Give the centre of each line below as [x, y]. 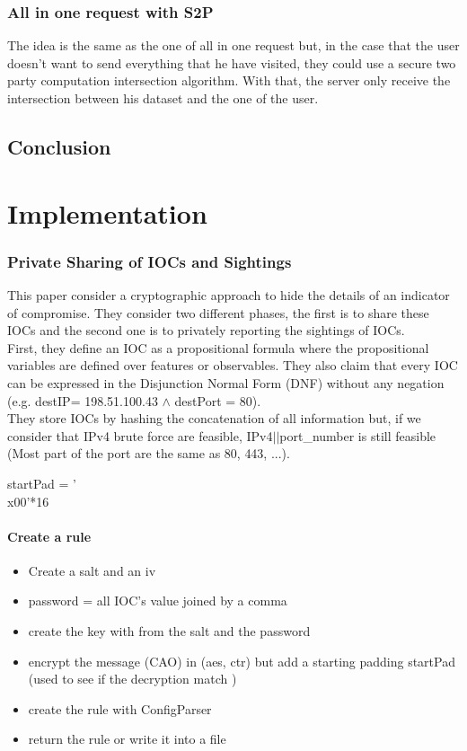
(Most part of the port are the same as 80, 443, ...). [149, 453]
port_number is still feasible [358, 435]
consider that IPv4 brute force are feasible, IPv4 [140, 435]
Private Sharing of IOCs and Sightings [150, 261]
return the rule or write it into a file [127, 739]
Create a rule [49, 536]
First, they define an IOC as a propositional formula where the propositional [218, 347]
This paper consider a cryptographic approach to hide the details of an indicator [229, 294]
